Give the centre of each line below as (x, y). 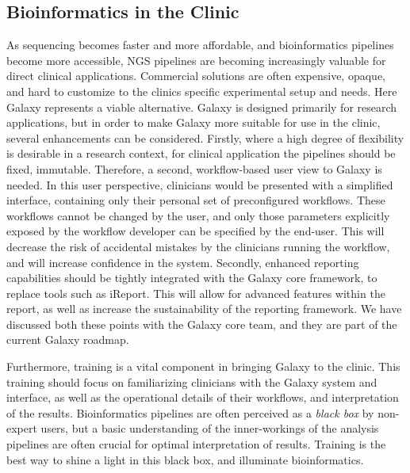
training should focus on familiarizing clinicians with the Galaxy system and (192, 381)
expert (22, 428)
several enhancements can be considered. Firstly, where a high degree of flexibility (205, 137)
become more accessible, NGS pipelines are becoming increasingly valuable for (196, 60)
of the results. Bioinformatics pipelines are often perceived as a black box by (190, 412)
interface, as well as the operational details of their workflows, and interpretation (203, 397)
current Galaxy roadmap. (68, 339)
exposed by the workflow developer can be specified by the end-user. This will (195, 231)
